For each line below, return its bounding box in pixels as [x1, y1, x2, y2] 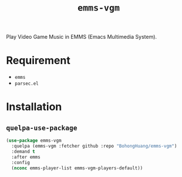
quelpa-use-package [6, 123, 77, 132]
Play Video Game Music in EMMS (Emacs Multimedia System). [6, 34, 157, 41]
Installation [6, 100, 62, 113]
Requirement [6, 54, 70, 67]
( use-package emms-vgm [6, 138, 62, 143]
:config [11, 159, 31, 165]
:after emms [11, 154, 41, 160]
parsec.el [14, 81, 39, 87]
